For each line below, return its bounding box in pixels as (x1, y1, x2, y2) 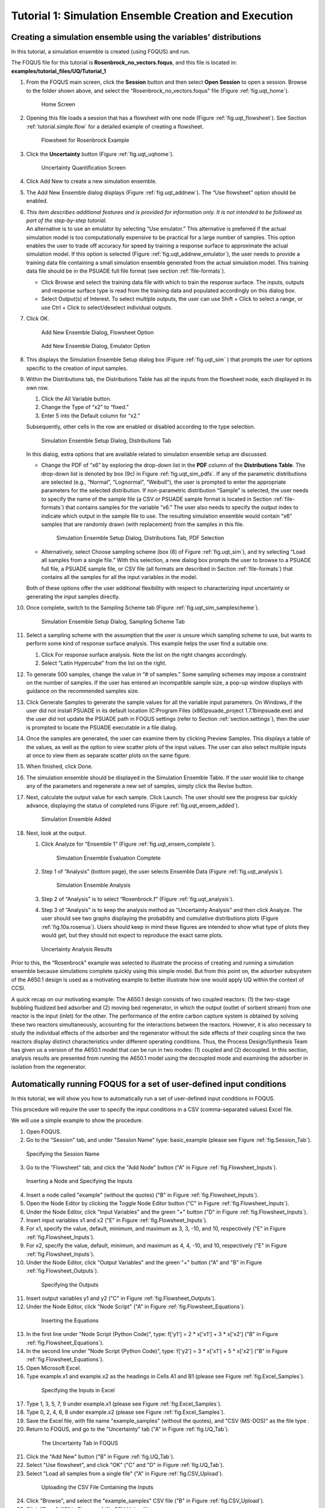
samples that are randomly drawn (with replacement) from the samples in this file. (41, 521, 244, 528)
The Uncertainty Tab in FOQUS (41, 1439, 119, 1446)
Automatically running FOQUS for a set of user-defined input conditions (11, 1079, 286, 1089)
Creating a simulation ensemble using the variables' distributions (11, 32, 262, 42)
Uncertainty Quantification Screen (41, 163, 126, 171)
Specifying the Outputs (41, 1281, 99, 1288)
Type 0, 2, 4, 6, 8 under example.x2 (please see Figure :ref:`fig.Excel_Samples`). (26, 1408, 225, 1416)
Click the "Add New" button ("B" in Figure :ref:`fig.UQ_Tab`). (26, 1453, 175, 1460)
